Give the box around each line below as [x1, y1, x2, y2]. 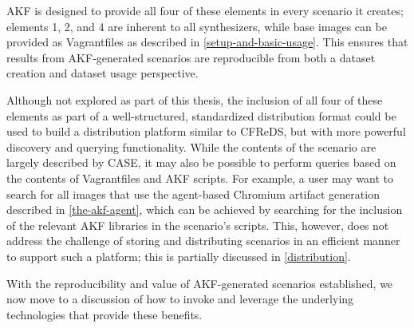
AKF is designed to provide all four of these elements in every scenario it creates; [6, 2, 404, 18]
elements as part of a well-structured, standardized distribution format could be [6, 107, 396, 124]
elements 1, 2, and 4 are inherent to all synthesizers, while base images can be [6, 18, 387, 34]
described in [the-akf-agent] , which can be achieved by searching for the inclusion [6, 201, 403, 218]
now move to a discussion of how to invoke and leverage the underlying [6, 290, 354, 307]
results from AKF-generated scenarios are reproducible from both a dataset [6, 49, 376, 65]
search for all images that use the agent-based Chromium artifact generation [6, 185, 380, 202]
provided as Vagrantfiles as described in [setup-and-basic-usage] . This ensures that [6, 34, 408, 50]
